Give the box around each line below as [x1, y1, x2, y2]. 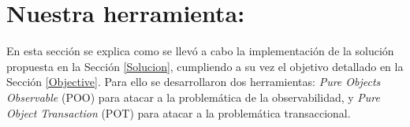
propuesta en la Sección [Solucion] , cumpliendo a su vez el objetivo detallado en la [6, 58, 404, 74]
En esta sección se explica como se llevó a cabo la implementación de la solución [6, 43, 394, 59]
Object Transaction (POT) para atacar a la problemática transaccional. [6, 104, 351, 121]
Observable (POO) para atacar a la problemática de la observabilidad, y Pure [6, 88, 380, 105]
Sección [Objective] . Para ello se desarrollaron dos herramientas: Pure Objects [6, 73, 381, 90]
